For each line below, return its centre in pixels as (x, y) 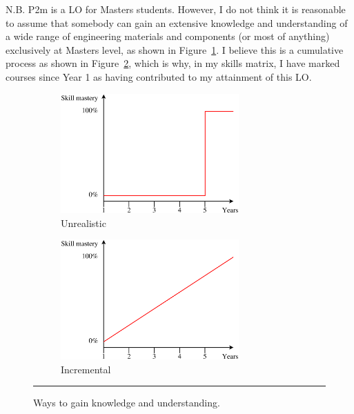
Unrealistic (83, 223)
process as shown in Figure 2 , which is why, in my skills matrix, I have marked (173, 63)
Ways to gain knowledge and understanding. (127, 403)
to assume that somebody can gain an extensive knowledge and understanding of (177, 22)
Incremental (86, 369)
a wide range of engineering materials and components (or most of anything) (168, 36)
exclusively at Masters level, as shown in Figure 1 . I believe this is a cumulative (175, 49)
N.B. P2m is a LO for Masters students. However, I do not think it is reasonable (176, 9)
